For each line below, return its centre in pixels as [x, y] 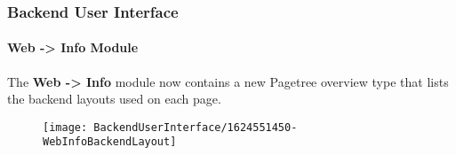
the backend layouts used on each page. [114, 99]
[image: [65, 127]
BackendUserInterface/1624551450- [196, 127]
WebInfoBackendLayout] [110, 142]
